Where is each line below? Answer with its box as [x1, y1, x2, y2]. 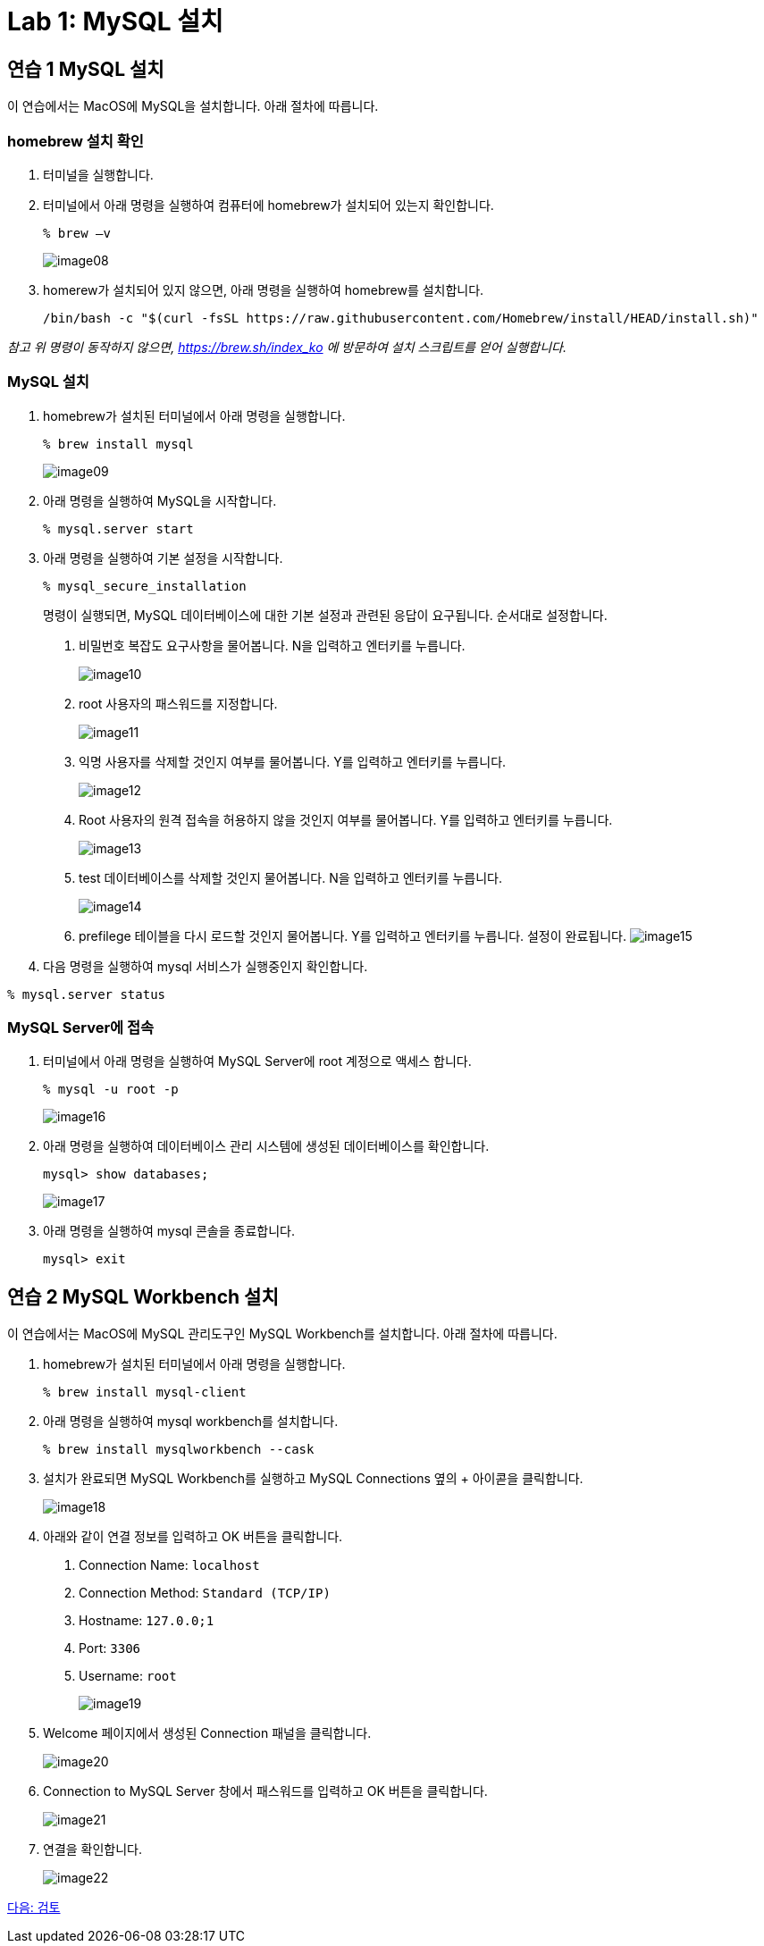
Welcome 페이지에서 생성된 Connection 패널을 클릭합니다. [43, 1725, 372, 1741]
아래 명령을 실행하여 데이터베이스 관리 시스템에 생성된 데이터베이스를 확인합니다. [43, 1138, 490, 1154]
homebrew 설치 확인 [7, 131, 144, 150]
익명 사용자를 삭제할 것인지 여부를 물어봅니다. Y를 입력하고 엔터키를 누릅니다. [79, 753, 507, 769]
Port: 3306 [79, 1640, 141, 1657]
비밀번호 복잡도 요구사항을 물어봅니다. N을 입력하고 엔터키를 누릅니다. [79, 637, 466, 653]
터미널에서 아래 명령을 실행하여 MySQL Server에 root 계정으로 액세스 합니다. [43, 1053, 472, 1069]
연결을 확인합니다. [43, 1841, 143, 1858]
